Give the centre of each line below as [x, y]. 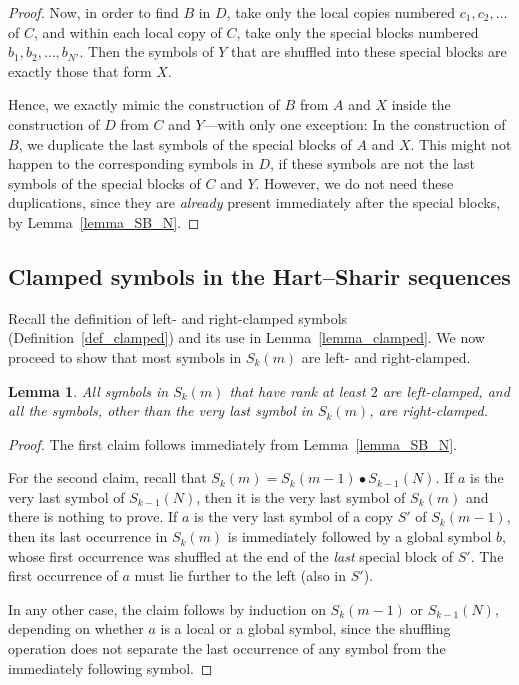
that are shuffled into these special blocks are [368, 51]
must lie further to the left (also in [240, 575]
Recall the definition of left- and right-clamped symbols [178, 317]
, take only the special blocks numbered [357, 31]
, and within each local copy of [127, 31]
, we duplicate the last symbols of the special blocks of [185, 143]
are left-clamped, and [446, 390]
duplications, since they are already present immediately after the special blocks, [254, 202]
